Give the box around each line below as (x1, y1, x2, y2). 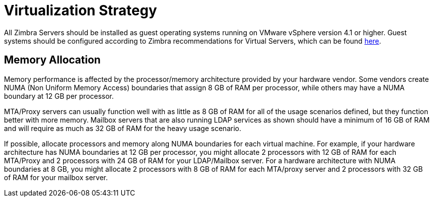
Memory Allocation (4, 54, 101, 67)
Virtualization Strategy (4, 2, 157, 19)
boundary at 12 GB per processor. (4, 91, 114, 100)
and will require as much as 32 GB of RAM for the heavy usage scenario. (4, 124, 241, 133)
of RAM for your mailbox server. (4, 173, 108, 182)
